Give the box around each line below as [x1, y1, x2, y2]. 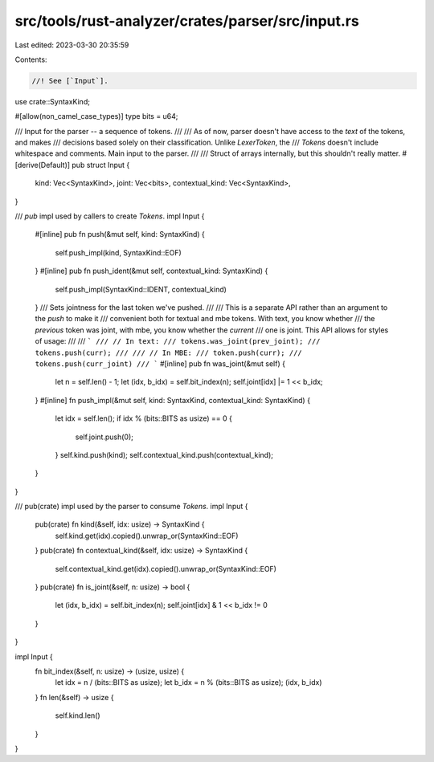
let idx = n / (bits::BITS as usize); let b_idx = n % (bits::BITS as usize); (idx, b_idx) [55, 678, 322, 687]
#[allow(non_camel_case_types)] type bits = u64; [14, 112, 178, 121]
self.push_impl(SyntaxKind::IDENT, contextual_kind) [55, 284, 227, 294]
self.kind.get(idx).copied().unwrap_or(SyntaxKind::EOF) [55, 531, 239, 540]
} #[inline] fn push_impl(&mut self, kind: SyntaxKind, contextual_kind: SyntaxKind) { [35, 395, 311, 405]
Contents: [14, 55, 47, 64]
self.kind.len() [55, 711, 100, 720]
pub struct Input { [72, 160, 130, 169]
